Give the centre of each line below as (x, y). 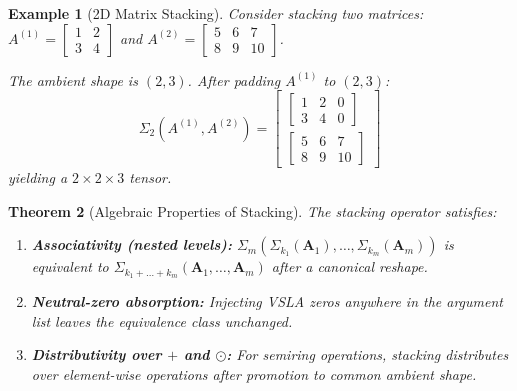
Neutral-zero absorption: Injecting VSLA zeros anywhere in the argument (267, 301)
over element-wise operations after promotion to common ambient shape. (254, 374)
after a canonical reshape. (349, 266)
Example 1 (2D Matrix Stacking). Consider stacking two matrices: (216, 13)
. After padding (234, 79)
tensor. (150, 177)
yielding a (38, 177)
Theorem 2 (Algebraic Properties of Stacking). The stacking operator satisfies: (252, 210)
